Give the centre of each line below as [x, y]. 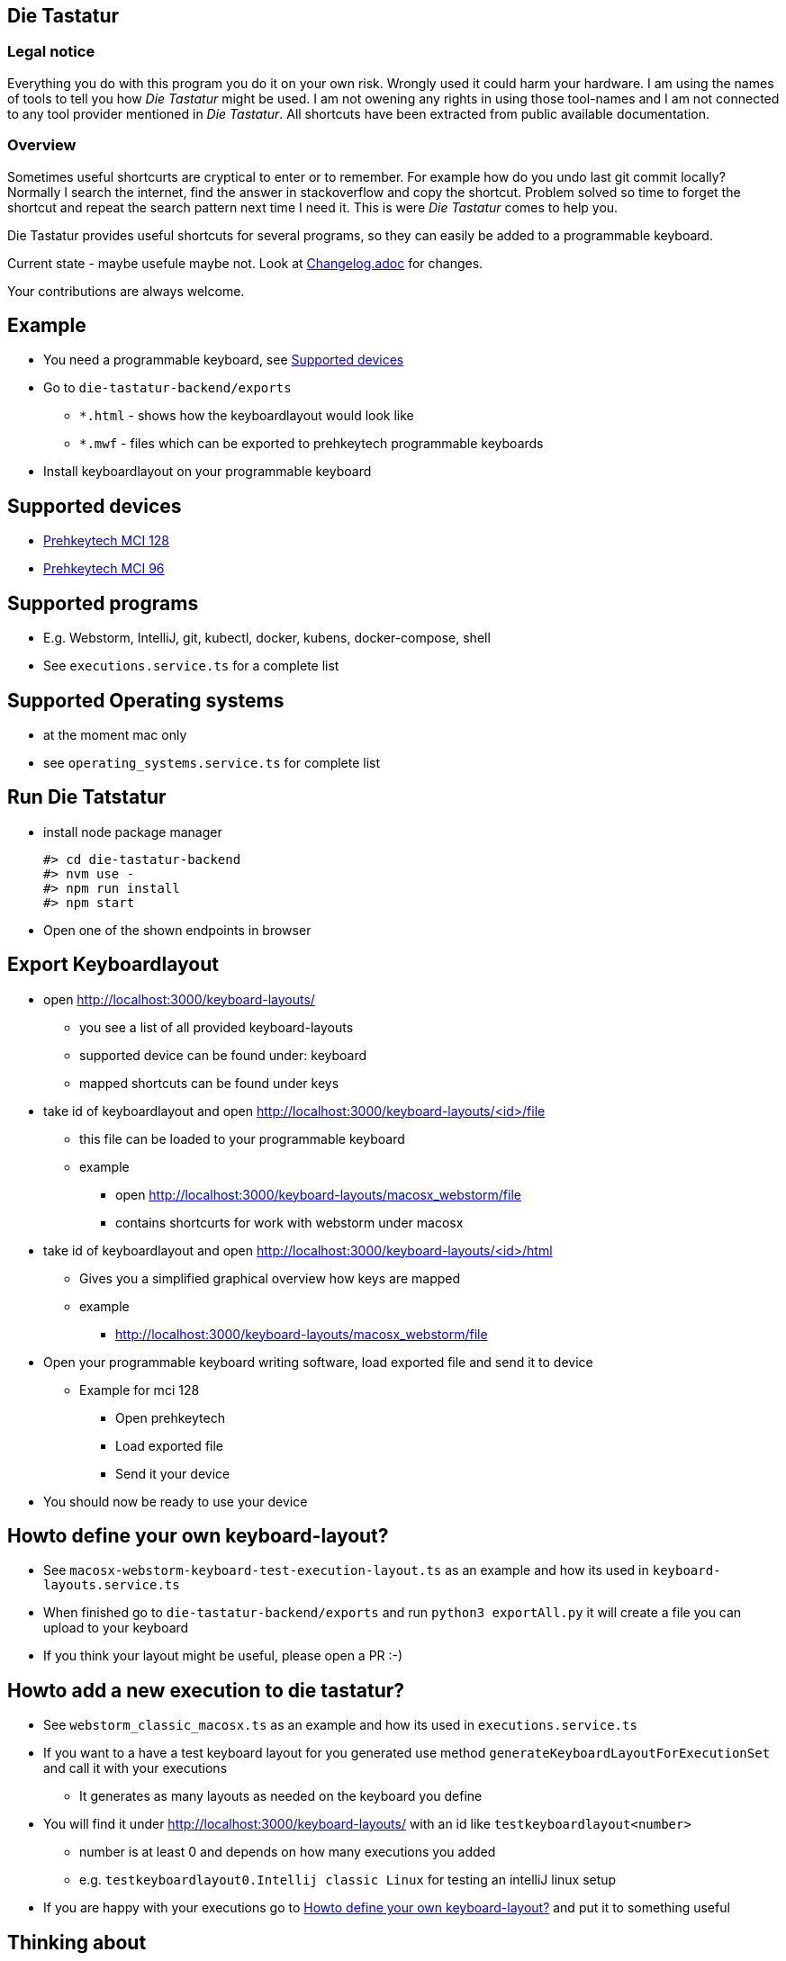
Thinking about [77, 1942]
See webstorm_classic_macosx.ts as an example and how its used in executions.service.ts [340, 1725]
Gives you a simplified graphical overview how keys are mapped [270, 1278]
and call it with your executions [136, 1768]
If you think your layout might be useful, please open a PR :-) [223, 1656]
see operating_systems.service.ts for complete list [212, 762]
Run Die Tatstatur [87, 797]
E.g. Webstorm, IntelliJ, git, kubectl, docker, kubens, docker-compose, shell [267, 638]
